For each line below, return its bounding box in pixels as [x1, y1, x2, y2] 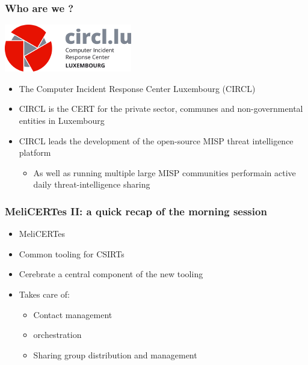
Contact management [33, 308, 112, 321]
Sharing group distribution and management [33, 348, 197, 361]
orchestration [33, 328, 82, 341]
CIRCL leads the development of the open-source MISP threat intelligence [19, 134, 294, 147]
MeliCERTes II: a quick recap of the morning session [5, 203, 267, 218]
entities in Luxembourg [19, 114, 105, 126]
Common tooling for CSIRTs [19, 247, 125, 260]
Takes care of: [19, 287, 70, 300]
